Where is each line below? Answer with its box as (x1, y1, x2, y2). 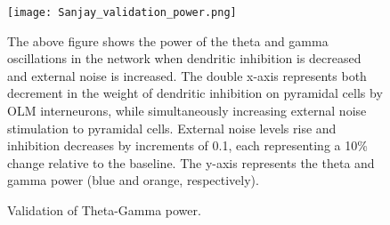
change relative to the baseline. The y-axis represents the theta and (7, 153, 375, 172)
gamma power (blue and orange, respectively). (7, 171, 259, 189)
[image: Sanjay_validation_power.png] (7, 6, 237, 19)
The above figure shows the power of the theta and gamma (7, 31, 329, 50)
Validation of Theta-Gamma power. (7, 201, 201, 219)
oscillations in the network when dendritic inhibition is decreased (7, 49, 362, 68)
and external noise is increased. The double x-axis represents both (7, 66, 367, 84)
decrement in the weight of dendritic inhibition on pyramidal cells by (7, 84, 383, 102)
